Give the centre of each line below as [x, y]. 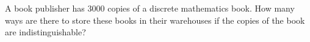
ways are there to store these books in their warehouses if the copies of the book [155, 20]
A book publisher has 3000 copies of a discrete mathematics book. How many [150, 8]
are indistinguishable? [45, 32]
